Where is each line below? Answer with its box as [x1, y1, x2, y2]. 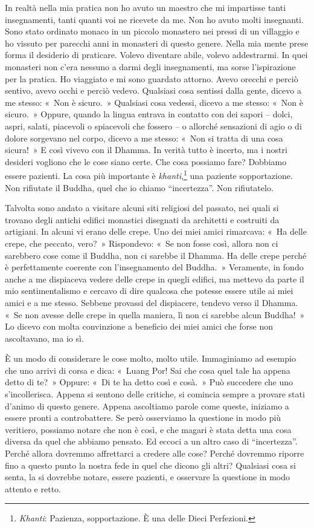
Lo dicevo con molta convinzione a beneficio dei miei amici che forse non [5, 320, 273, 333]
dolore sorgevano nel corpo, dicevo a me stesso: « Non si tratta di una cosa [5, 131, 283, 144]
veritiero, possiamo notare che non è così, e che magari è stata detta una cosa [5, 423, 292, 435]
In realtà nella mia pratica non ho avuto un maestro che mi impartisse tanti [5, 1, 286, 13]
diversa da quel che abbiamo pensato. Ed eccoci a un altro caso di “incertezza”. [5, 435, 298, 448]
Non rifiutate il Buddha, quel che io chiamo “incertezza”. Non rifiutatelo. [5, 181, 274, 194]
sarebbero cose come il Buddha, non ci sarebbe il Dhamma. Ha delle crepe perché [5, 249, 307, 261]
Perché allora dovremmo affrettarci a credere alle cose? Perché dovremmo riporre [5, 447, 304, 460]
